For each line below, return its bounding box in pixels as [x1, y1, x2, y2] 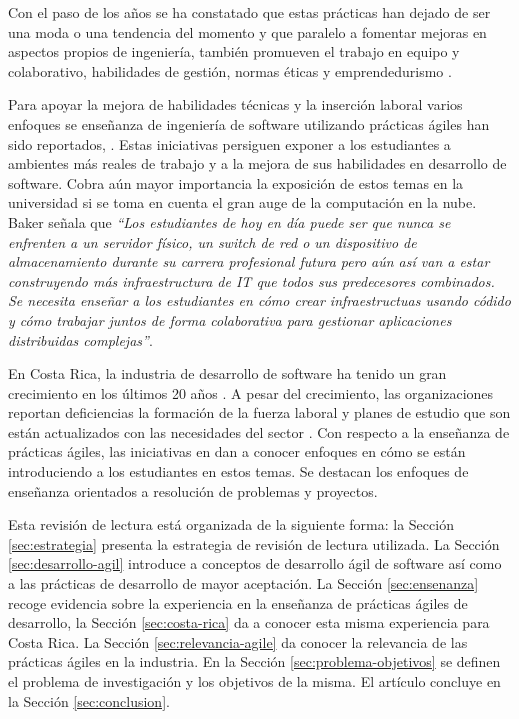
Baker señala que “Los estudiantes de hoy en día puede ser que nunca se [8, 211, 451, 232]
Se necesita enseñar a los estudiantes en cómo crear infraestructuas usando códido [8, 290, 511, 311]
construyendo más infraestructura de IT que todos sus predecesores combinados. [8, 270, 495, 291]
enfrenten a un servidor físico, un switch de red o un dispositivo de [8, 231, 417, 252]
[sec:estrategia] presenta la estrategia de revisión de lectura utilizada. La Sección [8, 533, 500, 554]
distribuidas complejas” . [8, 329, 153, 350]
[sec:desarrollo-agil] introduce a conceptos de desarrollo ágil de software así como [8, 553, 502, 574]
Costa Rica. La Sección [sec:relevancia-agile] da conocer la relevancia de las [8, 631, 468, 652]
